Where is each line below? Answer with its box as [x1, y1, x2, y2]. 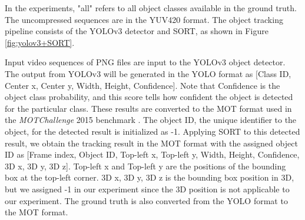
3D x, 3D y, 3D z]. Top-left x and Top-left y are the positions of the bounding [5, 159, 286, 172]
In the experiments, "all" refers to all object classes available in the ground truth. [5, 2, 297, 14]
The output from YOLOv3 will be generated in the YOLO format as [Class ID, [5, 67, 291, 79]
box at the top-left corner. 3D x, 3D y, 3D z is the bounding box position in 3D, [5, 171, 294, 184]
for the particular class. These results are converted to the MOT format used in [5, 102, 292, 114]
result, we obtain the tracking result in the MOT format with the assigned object [5, 136, 298, 149]
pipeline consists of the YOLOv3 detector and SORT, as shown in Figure [5, 25, 268, 37]
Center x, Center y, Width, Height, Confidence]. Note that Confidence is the [5, 79, 280, 91]
